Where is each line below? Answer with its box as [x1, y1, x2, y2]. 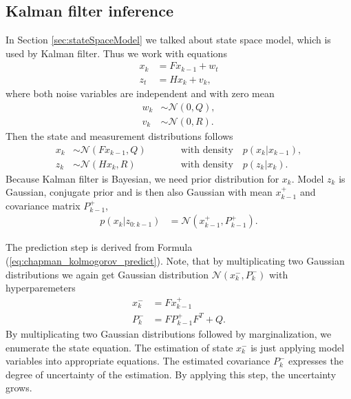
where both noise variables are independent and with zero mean [6, 86, 275, 101]
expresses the [288, 354, 343, 368]
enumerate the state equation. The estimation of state [6, 340, 233, 354]
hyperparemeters [6, 280, 76, 295]
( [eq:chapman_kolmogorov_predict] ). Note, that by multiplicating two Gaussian [6, 254, 345, 268]
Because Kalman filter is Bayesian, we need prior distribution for [6, 171, 279, 185]
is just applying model [251, 340, 345, 354]
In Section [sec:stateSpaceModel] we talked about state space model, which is [6, 32, 331, 47]
